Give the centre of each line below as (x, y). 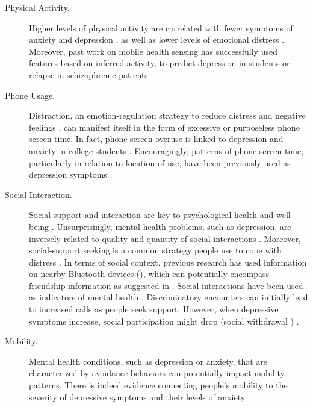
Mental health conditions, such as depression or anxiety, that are (148, 361)
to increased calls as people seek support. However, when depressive (154, 309)
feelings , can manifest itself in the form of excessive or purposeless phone (164, 127)
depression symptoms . (71, 174)
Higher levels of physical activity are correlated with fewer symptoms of (161, 27)
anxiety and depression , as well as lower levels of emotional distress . (157, 39)
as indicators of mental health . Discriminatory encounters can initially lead (169, 297)
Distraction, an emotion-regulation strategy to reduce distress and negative (167, 115)
